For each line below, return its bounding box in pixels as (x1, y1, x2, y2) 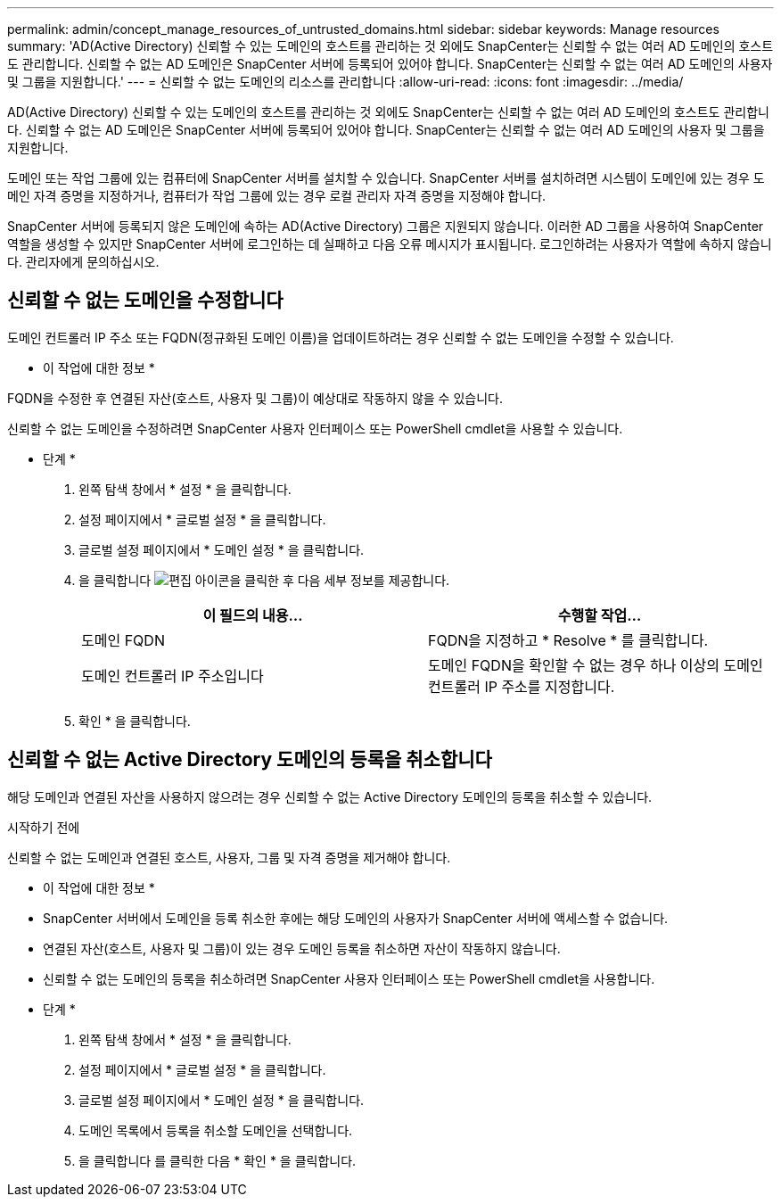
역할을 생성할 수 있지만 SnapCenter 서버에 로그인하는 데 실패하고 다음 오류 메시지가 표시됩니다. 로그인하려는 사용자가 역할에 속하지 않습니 (7, 236, 772, 252)
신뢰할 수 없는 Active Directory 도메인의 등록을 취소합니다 (7, 748, 492, 771)
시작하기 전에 (7, 819, 80, 835)
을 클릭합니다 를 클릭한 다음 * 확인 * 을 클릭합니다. (78, 1152, 357, 1168)
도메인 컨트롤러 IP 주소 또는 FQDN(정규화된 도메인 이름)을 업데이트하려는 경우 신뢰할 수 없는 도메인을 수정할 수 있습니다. (7, 329, 674, 345)
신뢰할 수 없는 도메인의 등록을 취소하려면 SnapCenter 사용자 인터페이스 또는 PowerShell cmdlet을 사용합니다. (43, 970, 655, 986)
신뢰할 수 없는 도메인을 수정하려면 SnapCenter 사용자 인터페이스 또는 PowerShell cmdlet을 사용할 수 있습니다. (7, 420, 623, 436)
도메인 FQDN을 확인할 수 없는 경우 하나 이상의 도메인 (428, 656, 763, 674)
